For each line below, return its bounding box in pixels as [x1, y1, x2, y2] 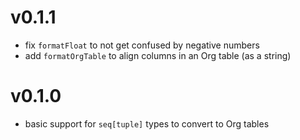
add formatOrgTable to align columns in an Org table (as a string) [24, 49, 292, 61]
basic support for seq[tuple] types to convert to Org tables [24, 117, 270, 130]
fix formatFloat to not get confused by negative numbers [24, 39, 260, 51]
